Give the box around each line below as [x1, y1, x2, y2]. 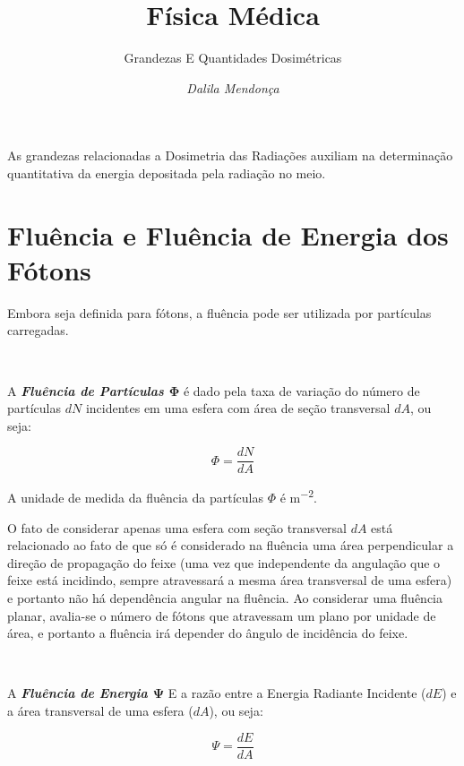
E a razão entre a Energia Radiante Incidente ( [168, 684, 426, 702]
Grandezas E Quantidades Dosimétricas [124, 48, 342, 67]
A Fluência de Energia [7, 684, 148, 702]
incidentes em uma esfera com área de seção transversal [85, 399, 391, 417]
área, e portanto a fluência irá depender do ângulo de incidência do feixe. [7, 624, 408, 642]
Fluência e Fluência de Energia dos [7, 216, 449, 253]
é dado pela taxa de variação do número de [183, 381, 420, 400]
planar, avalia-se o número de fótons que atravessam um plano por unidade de [7, 606, 436, 624]
